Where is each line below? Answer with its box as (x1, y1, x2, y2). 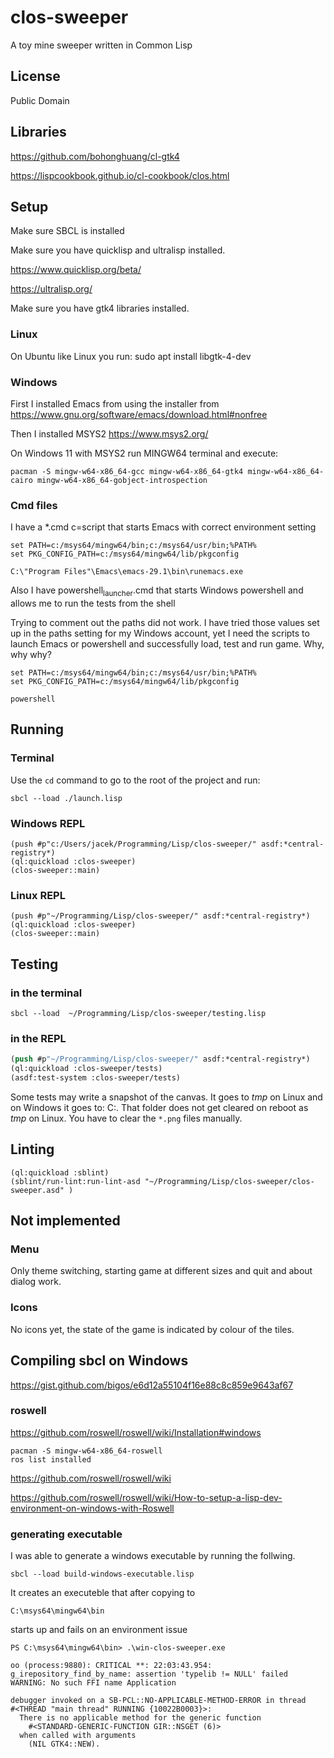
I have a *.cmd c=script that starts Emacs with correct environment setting (10, 521, 317, 533)
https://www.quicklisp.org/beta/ (10, 264, 142, 276)
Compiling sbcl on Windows (10, 1352, 189, 1370)
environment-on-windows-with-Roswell (10, 1502, 175, 1514)
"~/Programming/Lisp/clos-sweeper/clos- (144, 1176, 315, 1186)
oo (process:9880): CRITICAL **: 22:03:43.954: (10, 1661, 213, 1671)
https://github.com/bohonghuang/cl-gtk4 (10, 150, 180, 162)
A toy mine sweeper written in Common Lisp (10, 39, 193, 51)
